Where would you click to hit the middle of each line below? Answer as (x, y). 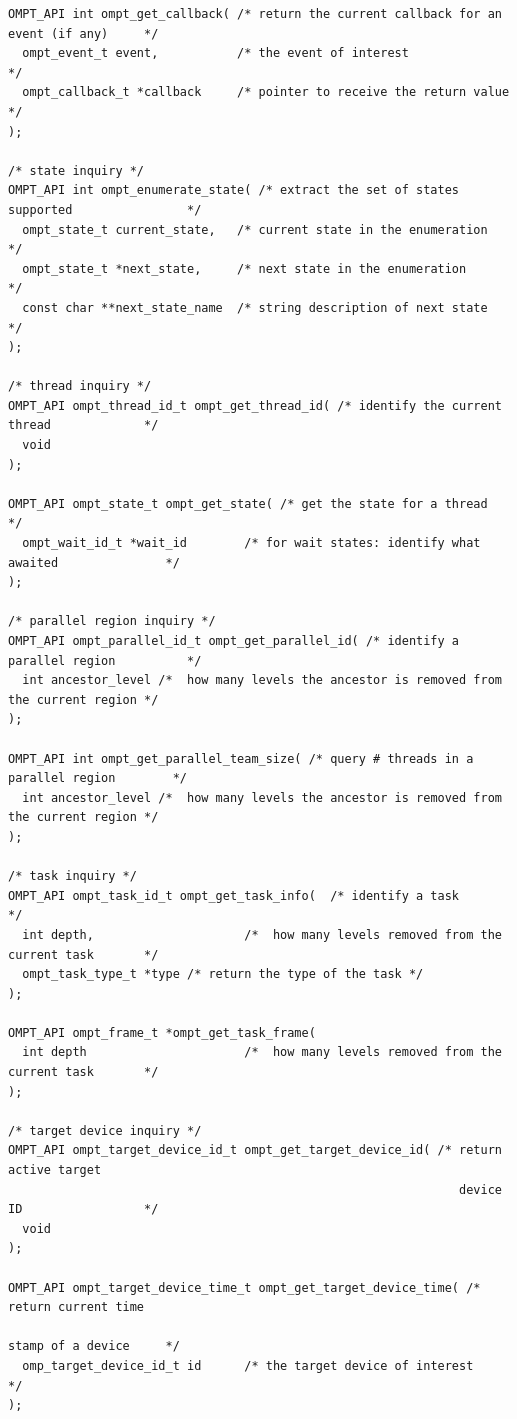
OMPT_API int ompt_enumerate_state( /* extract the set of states (234, 190)
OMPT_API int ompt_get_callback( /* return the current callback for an (255, 14)
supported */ (105, 209)
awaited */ (94, 562)
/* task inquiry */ (72, 876)
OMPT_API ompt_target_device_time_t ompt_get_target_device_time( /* (244, 1287)
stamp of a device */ (94, 1346)
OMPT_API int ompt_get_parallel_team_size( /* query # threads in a (241, 758)
